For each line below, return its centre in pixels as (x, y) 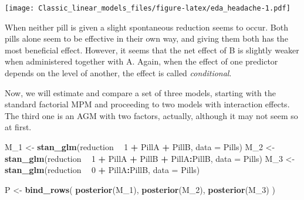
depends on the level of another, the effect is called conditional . (118, 73)
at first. (18, 127)
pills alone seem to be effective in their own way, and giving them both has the (146, 38)
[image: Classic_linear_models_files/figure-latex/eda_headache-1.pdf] (148, 8)
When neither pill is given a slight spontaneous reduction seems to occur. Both (146, 27)
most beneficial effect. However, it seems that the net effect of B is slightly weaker (152, 50)
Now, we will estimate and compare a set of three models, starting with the (140, 92)
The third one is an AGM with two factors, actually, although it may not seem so (151, 115)
